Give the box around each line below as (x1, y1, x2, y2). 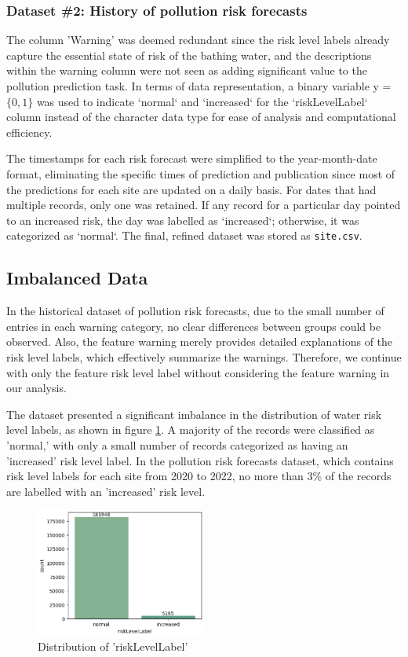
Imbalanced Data (6, 266, 148, 290)
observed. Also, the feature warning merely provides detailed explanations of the (6, 333, 393, 350)
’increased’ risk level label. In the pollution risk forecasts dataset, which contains (6, 452, 394, 468)
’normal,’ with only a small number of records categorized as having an (6, 436, 348, 453)
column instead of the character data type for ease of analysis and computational (6, 108, 396, 125)
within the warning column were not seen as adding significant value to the (6, 62, 367, 79)
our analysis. (6, 380, 67, 396)
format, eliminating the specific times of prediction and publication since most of (6, 165, 395, 182)
